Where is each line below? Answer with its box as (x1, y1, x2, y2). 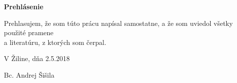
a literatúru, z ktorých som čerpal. (4, 37, 106, 47)
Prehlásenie (4, 1, 43, 11)
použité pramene (4, 27, 54, 38)
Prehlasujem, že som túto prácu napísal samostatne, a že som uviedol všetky (4, 18, 233, 28)
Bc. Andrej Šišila (4, 69, 55, 80)
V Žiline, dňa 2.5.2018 (4, 53, 70, 63)
